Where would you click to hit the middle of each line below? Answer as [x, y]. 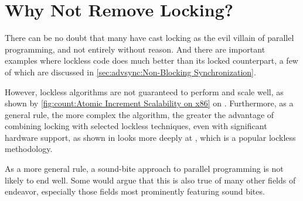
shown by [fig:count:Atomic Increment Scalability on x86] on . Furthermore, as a [149, 103]
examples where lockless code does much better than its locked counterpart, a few [151, 60]
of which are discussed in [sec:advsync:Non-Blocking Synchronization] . [130, 72]
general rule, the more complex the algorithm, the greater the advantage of [139, 114]
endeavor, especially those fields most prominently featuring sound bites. [135, 191]
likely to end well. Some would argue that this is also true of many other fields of [150, 180]
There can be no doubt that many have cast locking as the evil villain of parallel [149, 38]
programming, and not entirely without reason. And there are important [135, 49]
